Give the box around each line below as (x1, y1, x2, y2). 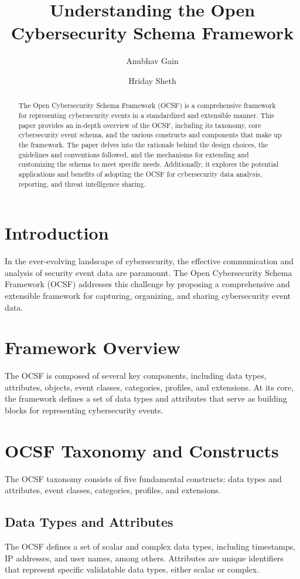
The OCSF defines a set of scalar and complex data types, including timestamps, (5, 540, 296, 553)
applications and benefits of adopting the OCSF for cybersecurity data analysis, (18, 169, 262, 179)
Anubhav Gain (126, 55, 179, 67)
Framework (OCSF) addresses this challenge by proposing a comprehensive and (5, 278, 290, 290)
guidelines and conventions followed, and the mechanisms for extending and (18, 149, 249, 159)
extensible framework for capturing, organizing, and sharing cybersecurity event (5, 289, 291, 301)
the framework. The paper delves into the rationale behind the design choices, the (18, 139, 268, 149)
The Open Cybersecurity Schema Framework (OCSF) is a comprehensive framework (18, 100, 276, 110)
